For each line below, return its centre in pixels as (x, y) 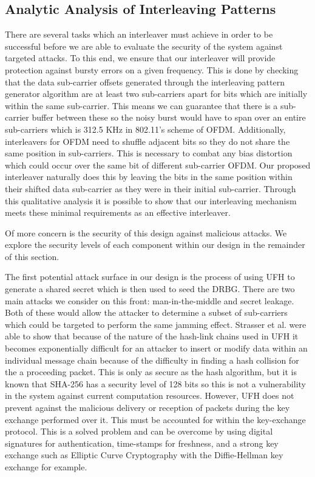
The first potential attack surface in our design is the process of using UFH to (150, 277)
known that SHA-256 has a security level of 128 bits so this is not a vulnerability (155, 383)
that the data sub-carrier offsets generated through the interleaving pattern (145, 82)
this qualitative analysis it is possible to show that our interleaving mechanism (151, 200)
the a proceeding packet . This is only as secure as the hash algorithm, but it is (151, 372)
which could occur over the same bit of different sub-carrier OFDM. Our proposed (158, 165)
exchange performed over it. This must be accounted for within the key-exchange (155, 419)
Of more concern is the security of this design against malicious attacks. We (146, 232)
